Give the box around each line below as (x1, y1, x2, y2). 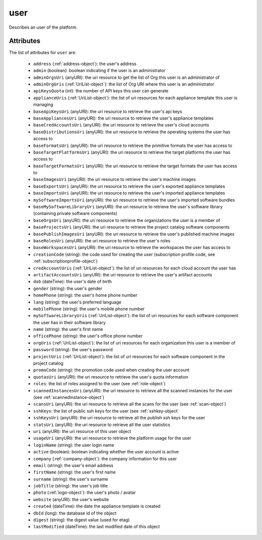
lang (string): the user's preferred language (33, 299, 121, 305)
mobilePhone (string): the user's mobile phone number (33, 306, 145, 311)
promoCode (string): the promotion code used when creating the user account (33, 367, 190, 373)
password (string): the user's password (33, 347, 113, 353)
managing (33, 102, 53, 108)
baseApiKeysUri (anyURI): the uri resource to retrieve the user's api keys (33, 108, 182, 114)
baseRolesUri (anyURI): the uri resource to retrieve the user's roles (33, 238, 171, 243)
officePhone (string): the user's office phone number (33, 333, 143, 339)
